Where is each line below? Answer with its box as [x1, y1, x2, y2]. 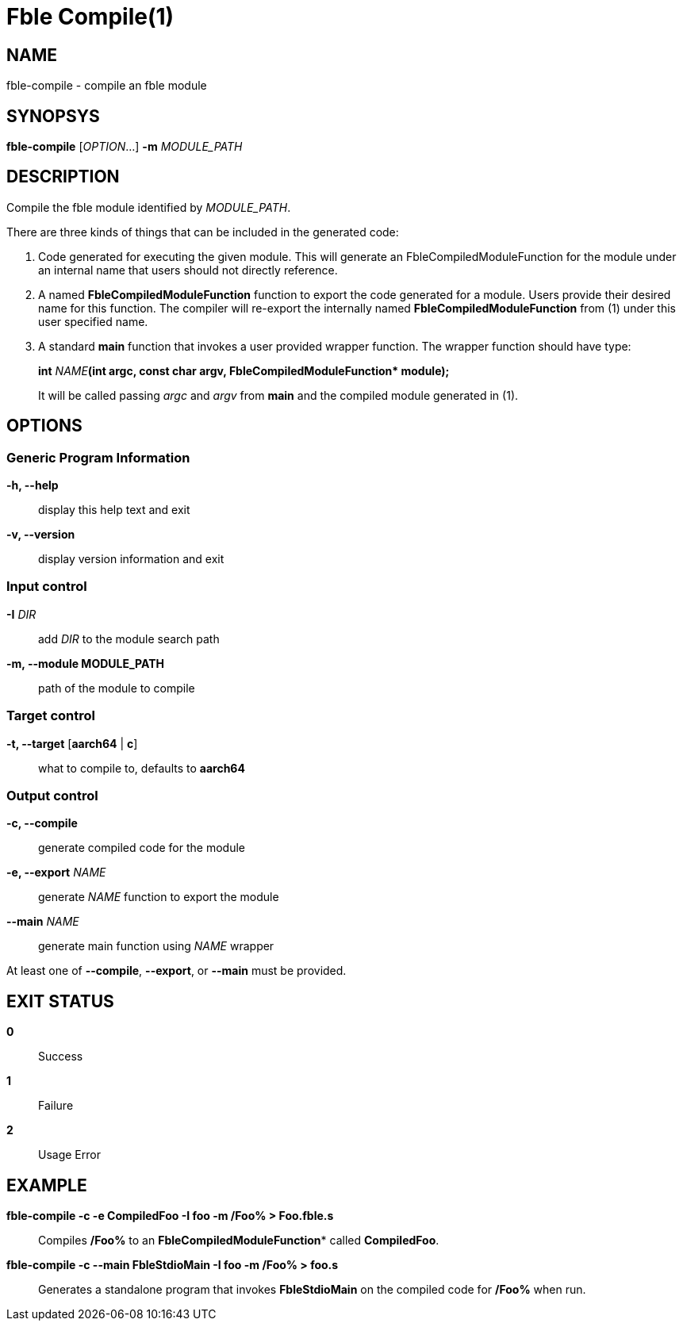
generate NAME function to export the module [38, 890, 279, 904]
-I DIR [6, 607, 36, 621]
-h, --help [6, 478, 59, 493]
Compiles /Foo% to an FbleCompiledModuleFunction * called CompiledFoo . [38, 1233, 439, 1248]
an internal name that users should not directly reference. [38, 263, 338, 277]
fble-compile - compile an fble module [6, 79, 207, 93]
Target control [6, 708, 95, 724]
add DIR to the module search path [38, 631, 220, 646]
